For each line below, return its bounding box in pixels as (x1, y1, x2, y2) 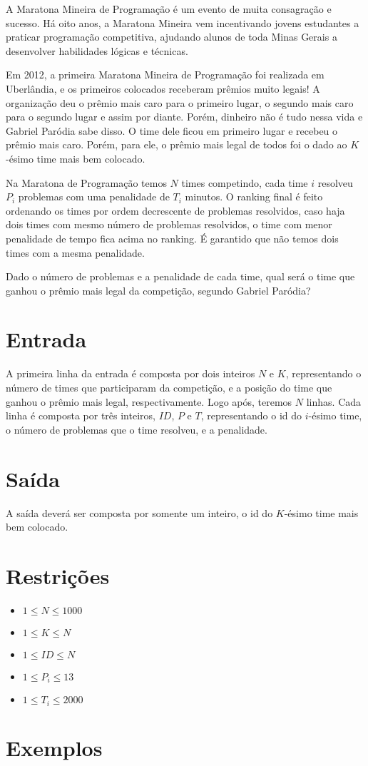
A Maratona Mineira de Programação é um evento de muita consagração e (6, 1, 332, 16)
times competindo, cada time (181, 175, 308, 190)
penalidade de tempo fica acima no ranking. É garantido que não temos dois (6, 230, 339, 245)
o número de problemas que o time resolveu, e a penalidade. (6, 422, 267, 436)
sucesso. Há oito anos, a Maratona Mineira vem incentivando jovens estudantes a (6, 15, 359, 30)
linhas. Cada (306, 394, 362, 409)
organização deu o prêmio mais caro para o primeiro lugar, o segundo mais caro (6, 95, 354, 110)
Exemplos (6, 732, 103, 762)
